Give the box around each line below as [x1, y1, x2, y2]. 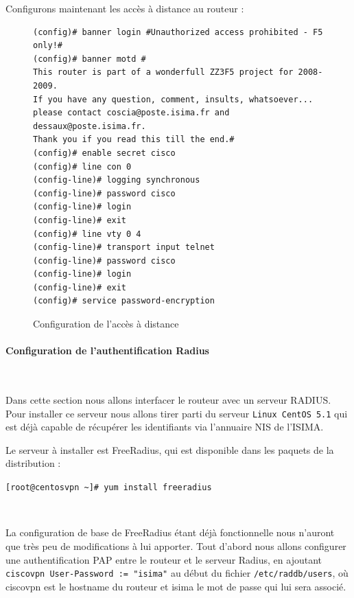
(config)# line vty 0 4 [33, 229, 141, 239]
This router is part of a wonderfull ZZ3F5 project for [33, 67, 294, 78]
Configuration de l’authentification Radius [5, 343, 209, 358]
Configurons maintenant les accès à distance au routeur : [5, 1, 244, 15]
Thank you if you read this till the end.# [33, 135, 235, 145]
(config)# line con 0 [33, 161, 132, 172]
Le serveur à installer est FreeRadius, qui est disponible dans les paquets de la [5, 442, 334, 457]
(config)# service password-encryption [33, 296, 215, 306]
